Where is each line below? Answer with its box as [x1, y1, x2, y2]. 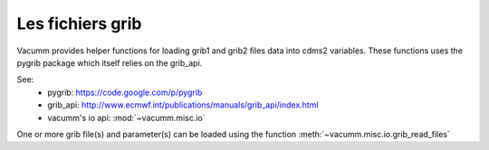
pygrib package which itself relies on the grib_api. [16, 57, 203, 68]
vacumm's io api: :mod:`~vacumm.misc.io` [47, 112, 206, 123]
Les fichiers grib [16, 14, 142, 33]
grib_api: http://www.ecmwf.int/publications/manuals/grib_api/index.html [47, 99, 319, 110]
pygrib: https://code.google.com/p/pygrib [47, 87, 203, 98]
